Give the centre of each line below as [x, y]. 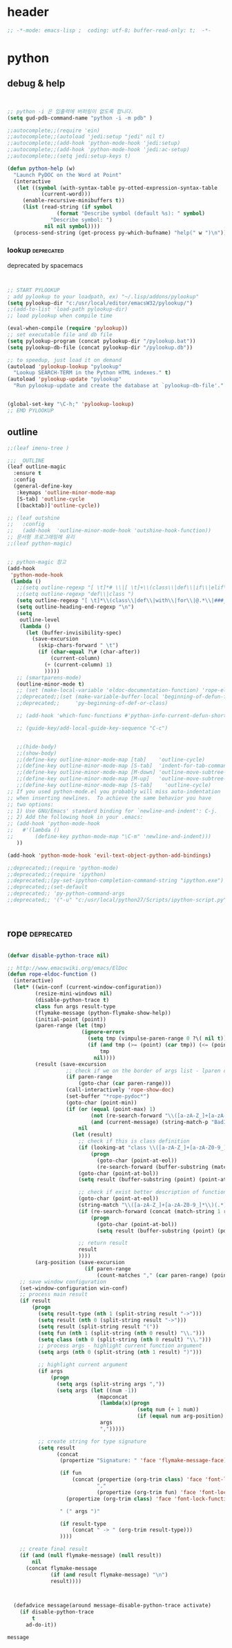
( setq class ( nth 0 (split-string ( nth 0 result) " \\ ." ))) [125, 1339]
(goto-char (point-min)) [101, 1103]
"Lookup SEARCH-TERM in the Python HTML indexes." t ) [92, 373]
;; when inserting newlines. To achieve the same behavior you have [109, 798]
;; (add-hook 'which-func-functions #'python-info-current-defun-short [122, 716]
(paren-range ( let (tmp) [71, 1026]
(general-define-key [43, 486]
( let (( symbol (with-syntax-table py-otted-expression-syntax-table [117, 188]
